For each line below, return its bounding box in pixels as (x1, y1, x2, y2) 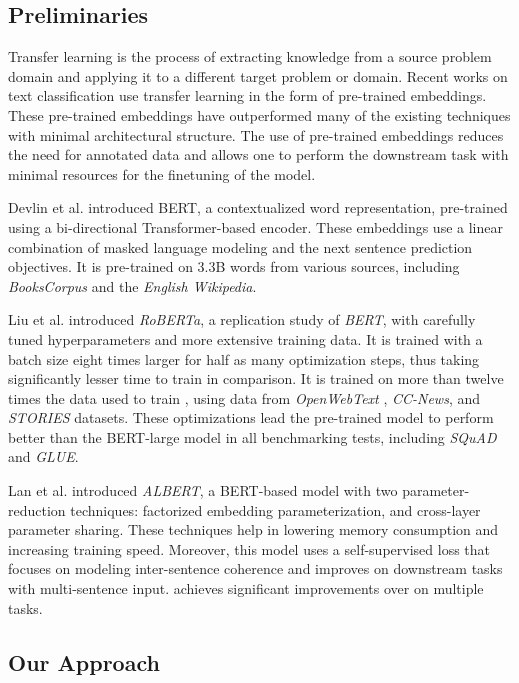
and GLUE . (8, 446, 79, 467)
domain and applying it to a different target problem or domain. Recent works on (8, 65, 508, 86)
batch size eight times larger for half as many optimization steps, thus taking (8, 348, 480, 369)
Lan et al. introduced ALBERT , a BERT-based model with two (8, 480, 398, 501)
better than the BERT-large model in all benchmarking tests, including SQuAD (8, 426, 497, 447)
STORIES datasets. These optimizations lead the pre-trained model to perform (8, 407, 494, 428)
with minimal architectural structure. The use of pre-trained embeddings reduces (8, 124, 504, 145)
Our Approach (8, 646, 160, 677)
